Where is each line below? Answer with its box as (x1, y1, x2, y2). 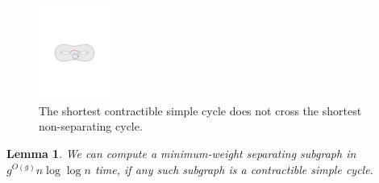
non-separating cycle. (39, 118, 143, 135)
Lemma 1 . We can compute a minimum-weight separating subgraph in (6, 144, 356, 161)
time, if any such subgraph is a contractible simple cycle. (94, 160, 373, 177)
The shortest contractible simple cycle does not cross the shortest (39, 102, 362, 119)
